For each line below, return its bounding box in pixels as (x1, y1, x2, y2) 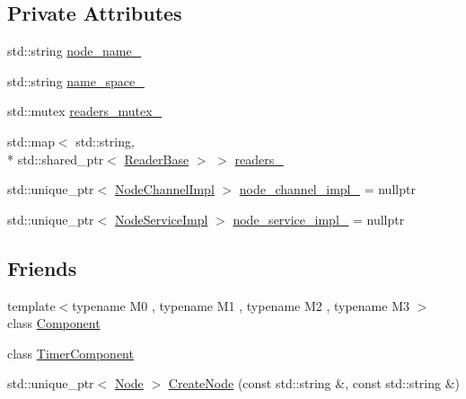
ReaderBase (124, 149, 189, 168)
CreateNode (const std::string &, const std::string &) (168, 374, 460, 393)
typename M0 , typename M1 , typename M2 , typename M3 (72, 296, 409, 315)
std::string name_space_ (7, 71, 145, 90)
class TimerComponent (7, 343, 134, 362)
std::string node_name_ (7, 41, 142, 60)
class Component (7, 314, 101, 332)
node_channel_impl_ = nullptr (239, 180, 416, 199)
